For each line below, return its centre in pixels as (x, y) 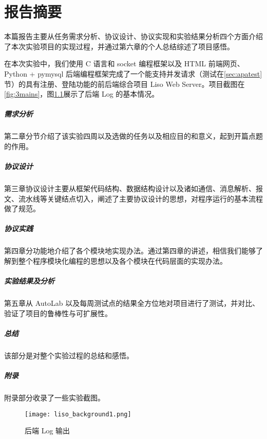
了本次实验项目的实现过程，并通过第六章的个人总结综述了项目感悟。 (119, 46)
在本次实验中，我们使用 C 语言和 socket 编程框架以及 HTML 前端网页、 (124, 63)
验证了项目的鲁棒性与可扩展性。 (58, 313)
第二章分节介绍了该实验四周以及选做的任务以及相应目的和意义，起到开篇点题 (133, 136)
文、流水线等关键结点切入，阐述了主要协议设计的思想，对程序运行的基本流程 (133, 198)
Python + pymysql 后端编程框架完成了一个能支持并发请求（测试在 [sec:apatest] (133, 73)
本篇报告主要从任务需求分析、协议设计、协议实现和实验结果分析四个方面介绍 (133, 36)
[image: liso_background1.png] (78, 414)
